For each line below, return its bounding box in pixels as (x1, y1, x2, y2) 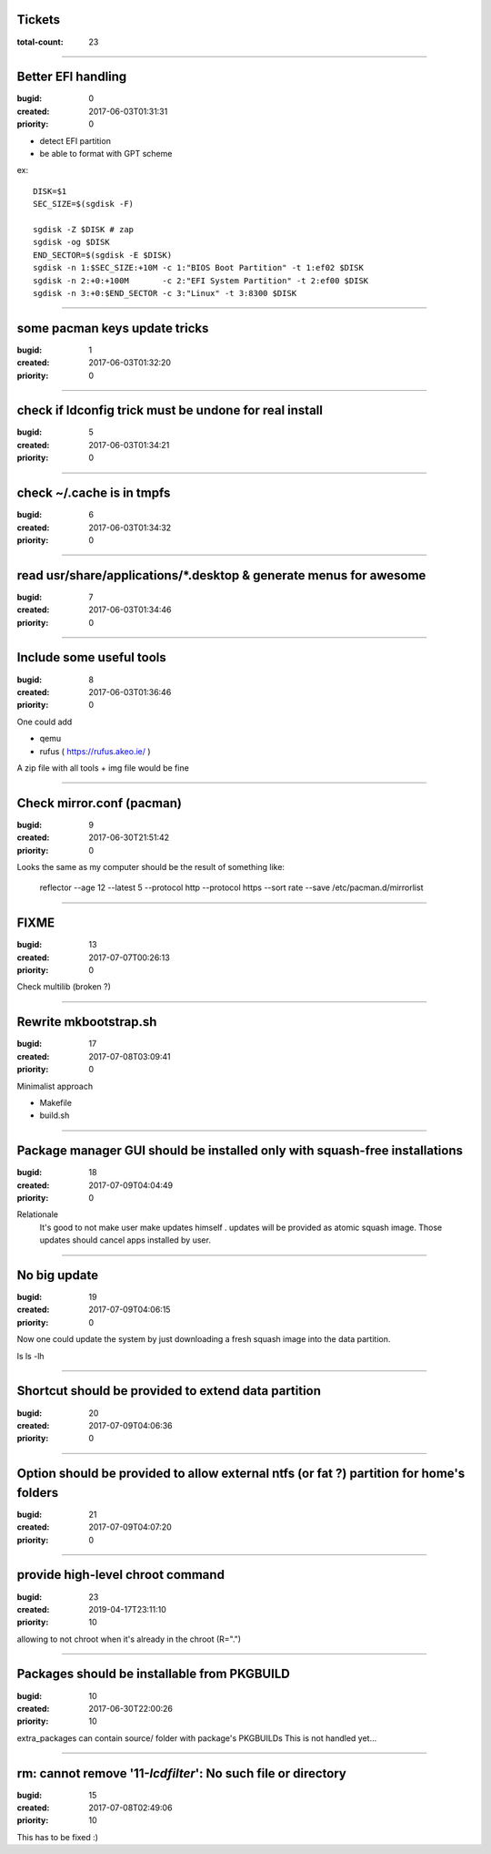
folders (16, 1485, 59, 1501)
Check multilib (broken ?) (16, 981, 111, 992)
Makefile (39, 1097, 73, 1108)
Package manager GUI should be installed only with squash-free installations (16, 1143, 464, 1159)
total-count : (16, 36, 64, 47)
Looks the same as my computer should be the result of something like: (16, 861, 286, 872)
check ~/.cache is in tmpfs (16, 486, 171, 501)
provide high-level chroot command (16, 1567, 225, 1583)
